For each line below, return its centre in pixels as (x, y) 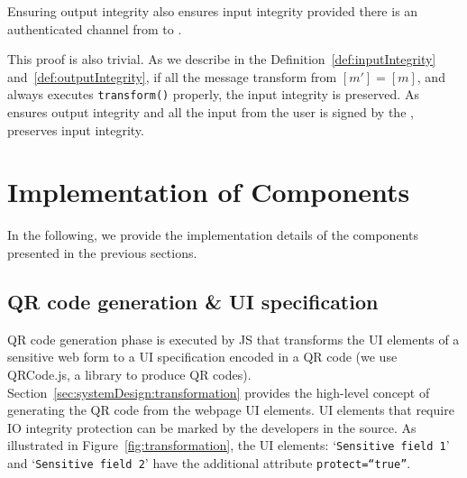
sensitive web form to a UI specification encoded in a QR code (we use (202, 357)
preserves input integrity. (76, 129)
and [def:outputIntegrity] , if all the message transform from (172, 76)
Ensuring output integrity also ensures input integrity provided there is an (213, 11)
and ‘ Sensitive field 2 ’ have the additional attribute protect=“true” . (209, 462)
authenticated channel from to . (95, 28)
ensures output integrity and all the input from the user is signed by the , (211, 112)
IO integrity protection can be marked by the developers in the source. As (212, 427)
